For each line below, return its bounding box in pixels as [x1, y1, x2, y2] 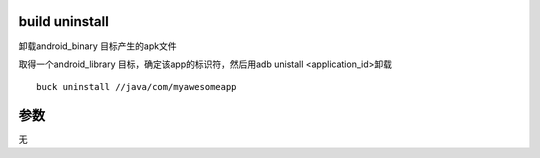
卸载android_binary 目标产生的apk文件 [18, 40, 177, 52]
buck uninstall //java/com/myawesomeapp [36, 81, 237, 93]
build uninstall [18, 13, 109, 30]
